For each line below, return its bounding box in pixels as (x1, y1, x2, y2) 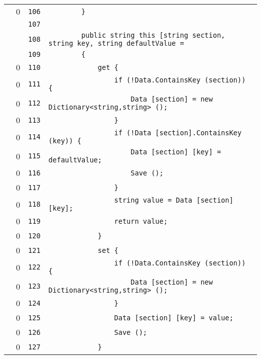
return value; (114, 217, 168, 225)
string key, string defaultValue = (48, 39, 184, 47)
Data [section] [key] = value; (114, 313, 233, 322)
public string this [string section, (81, 31, 225, 39)
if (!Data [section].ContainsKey (114, 129, 242, 137)
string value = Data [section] (114, 196, 233, 204)
